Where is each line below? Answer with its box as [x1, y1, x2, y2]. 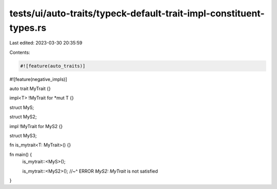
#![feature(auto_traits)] [20, 63, 86, 69]
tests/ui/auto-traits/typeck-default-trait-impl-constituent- [9, 8, 265, 19]
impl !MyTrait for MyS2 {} [9, 123, 63, 129]
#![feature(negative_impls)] [9, 76, 67, 82]
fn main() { [9, 151, 32, 157]
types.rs [9, 22, 47, 33]
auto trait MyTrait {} [9, 86, 51, 92]
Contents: [9, 49, 30, 55]
